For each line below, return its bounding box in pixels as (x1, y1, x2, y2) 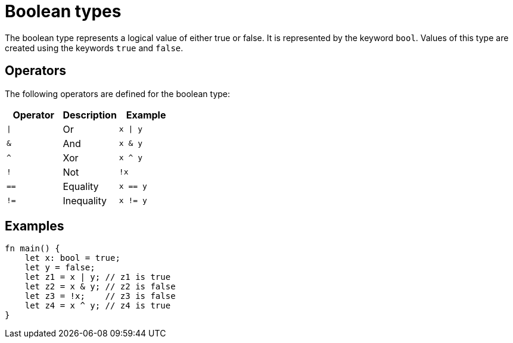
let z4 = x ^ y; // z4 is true (24, 301, 171, 311)
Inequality (63, 194, 107, 207)
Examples (5, 219, 64, 234)
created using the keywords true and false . (5, 42, 184, 53)
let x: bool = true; (24, 253, 120, 263)
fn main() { (5, 244, 60, 254)
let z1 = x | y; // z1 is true (24, 272, 171, 282)
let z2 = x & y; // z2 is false (24, 282, 176, 292)
